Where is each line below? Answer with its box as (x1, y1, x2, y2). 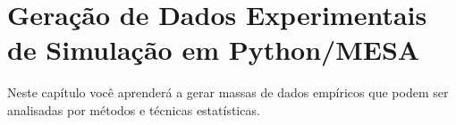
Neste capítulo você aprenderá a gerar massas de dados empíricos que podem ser (7, 83, 449, 102)
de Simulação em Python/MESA (7, 31, 420, 68)
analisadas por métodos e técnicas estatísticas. (7, 100, 260, 119)
